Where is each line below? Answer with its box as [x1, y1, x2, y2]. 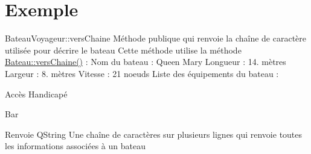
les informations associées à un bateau [5, 140, 146, 152]
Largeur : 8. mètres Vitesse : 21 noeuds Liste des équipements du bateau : [5, 67, 279, 79]
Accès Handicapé [5, 87, 68, 100]
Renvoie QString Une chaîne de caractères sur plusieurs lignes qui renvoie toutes [5, 128, 303, 140]
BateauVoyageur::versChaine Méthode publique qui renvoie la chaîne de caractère [5, 32, 307, 45]
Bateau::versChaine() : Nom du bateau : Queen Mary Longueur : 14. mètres [5, 55, 286, 68]
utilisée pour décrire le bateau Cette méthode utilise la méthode [5, 43, 242, 56]
